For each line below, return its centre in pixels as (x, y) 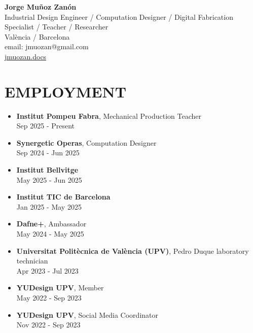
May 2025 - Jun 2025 (49, 179)
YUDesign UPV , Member (60, 288)
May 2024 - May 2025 (50, 234)
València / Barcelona (37, 36)
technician (32, 261)
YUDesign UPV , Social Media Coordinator (87, 314)
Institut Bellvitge (47, 170)
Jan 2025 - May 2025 (49, 206)
